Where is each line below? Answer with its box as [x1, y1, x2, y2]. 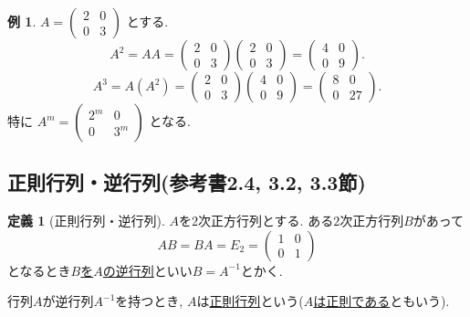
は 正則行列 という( [196, 291, 304, 311]
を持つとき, [115, 291, 183, 311]
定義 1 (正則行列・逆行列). [7, 211, 165, 230]
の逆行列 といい [102, 260, 193, 280]
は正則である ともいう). [313, 291, 450, 311]
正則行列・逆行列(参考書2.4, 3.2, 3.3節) [7, 168, 366, 196]
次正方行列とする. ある [198, 211, 334, 230]
